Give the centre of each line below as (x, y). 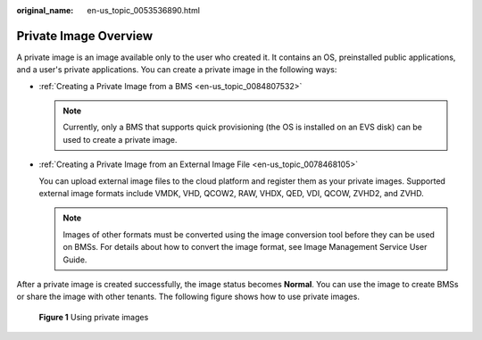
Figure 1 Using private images (94, 317)
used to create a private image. (120, 139)
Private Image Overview (85, 36)
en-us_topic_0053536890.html (144, 10)
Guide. (75, 260)
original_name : (45, 10)
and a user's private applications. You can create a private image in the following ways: (177, 70)
